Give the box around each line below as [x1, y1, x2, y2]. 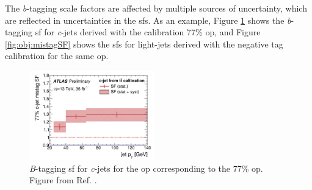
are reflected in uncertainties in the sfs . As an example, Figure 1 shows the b [5, 13, 291, 26]
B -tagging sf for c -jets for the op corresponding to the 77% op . [29, 161, 263, 174]
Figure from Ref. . [29, 174, 97, 186]
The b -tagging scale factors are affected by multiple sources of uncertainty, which [5, 2, 307, 14]
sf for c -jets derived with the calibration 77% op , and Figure [35, 26, 261, 38]
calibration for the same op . [5, 49, 109, 62]
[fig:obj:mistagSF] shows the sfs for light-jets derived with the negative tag [5, 37, 283, 50]
